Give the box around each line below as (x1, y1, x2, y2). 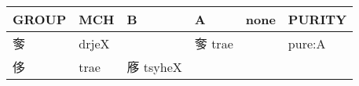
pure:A (288, 34, 326, 52)
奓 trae (194, 34, 233, 52)
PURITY (288, 10, 347, 28)
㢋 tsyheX (126, 58, 182, 76)
